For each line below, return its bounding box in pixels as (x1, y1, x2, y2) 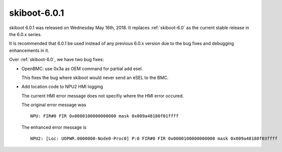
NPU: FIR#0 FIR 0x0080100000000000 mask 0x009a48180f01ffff (30, 114, 179, 119)
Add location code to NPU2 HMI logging (21, 84, 103, 90)
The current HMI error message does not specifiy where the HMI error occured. (21, 93, 184, 99)
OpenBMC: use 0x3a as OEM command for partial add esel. (21, 66, 143, 72)
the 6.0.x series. (9, 31, 42, 37)
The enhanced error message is (21, 124, 86, 130)
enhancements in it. (9, 47, 49, 53)
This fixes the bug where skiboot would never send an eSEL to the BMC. (21, 75, 169, 80)
